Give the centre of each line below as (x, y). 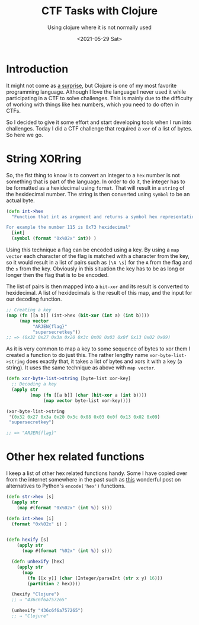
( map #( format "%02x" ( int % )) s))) (67, 551)
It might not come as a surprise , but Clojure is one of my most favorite (92, 85)
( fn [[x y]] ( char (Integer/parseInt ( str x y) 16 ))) (95, 578)
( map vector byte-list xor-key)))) (87, 401)
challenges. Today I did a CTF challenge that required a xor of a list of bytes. (99, 128)
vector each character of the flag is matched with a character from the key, (98, 256)
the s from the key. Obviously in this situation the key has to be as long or (95, 269)
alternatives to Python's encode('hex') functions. (66, 486)
